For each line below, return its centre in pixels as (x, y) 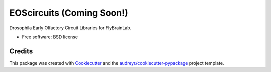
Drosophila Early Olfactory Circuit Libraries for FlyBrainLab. (71, 28)
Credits (21, 51)
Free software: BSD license (50, 37)
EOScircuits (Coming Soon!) (69, 13)
